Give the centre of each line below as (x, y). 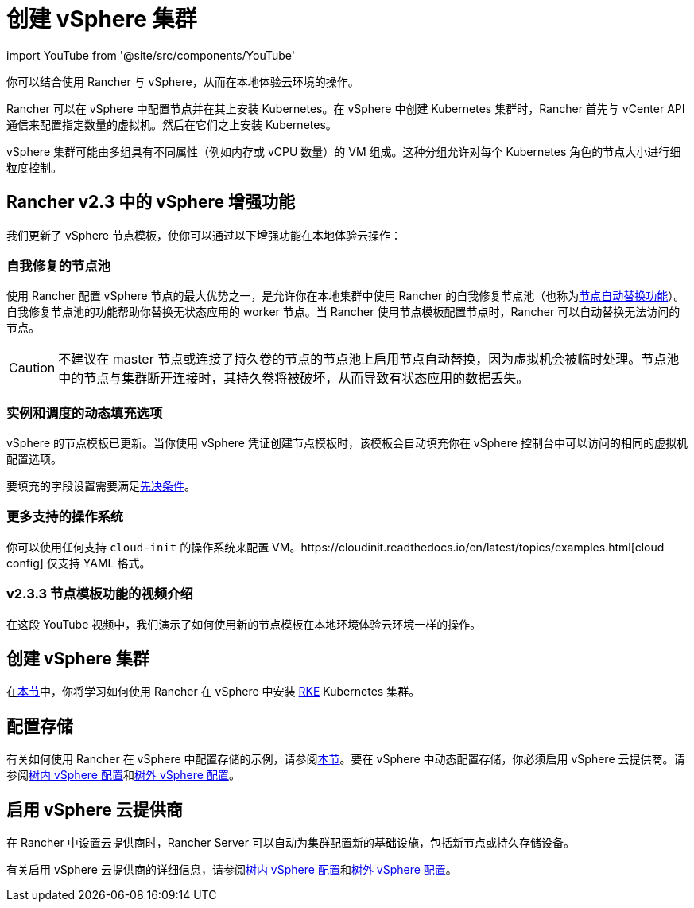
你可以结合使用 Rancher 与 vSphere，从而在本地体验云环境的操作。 (183, 81)
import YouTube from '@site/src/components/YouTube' (151, 55)
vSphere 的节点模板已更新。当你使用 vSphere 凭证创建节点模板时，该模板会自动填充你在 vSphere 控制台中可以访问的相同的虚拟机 (347, 443)
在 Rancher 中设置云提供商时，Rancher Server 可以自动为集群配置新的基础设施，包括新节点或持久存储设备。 (291, 843)
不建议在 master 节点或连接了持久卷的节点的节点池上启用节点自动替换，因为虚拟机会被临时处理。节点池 (369, 359)
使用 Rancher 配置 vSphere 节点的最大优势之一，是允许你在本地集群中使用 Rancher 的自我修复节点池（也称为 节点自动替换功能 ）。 (346, 296)
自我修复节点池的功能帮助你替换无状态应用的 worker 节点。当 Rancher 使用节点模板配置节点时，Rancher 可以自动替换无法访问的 (343, 312)
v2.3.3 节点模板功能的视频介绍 (100, 594)
